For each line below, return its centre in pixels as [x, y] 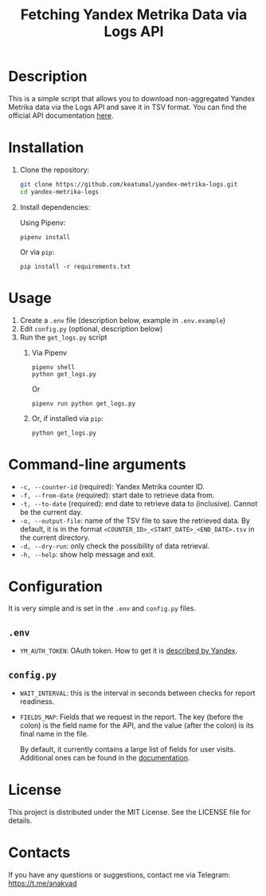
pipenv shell [53, 367]
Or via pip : [37, 252]
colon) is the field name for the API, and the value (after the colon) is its [137, 725]
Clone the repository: [55, 170]
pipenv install [45, 237]
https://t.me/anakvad [43, 883]
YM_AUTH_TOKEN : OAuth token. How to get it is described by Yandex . [129, 650]
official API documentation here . [61, 115]
